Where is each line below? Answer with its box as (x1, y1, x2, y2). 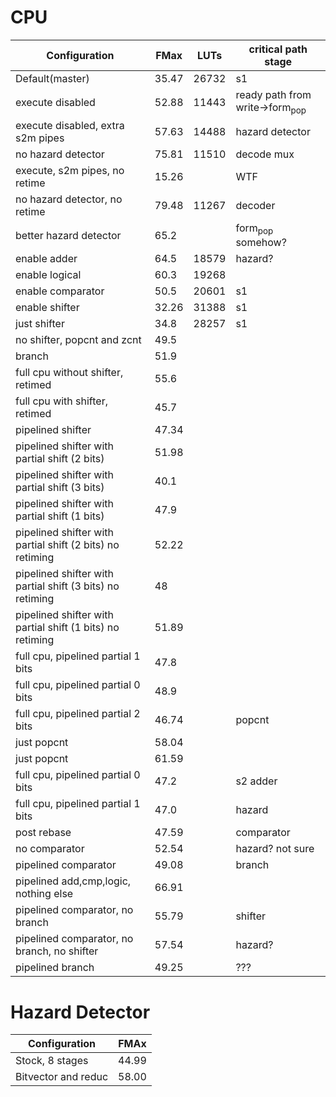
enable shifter (15, 301, 80, 315)
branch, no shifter (15, 944, 99, 958)
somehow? (235, 236, 287, 250)
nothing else (15, 887, 74, 901)
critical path (248, 42, 308, 56)
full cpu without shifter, (15, 366, 124, 380)
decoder (235, 199, 276, 213)
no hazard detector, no (15, 192, 123, 206)
